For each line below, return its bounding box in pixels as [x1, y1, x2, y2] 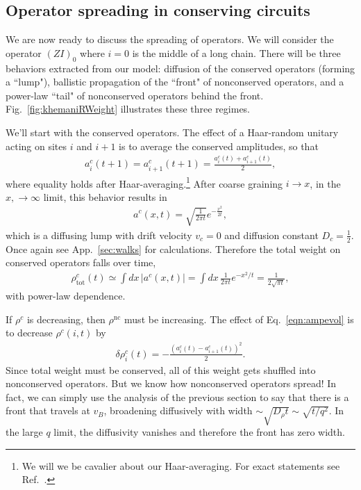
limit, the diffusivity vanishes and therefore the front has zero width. [53, 425, 345, 439]
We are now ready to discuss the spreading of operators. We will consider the [6, 32, 334, 47]
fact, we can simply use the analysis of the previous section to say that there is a [6, 389, 349, 404]
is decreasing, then [26, 311, 106, 326]
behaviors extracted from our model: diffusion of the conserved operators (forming [6, 60, 355, 75]
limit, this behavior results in [43, 189, 167, 204]
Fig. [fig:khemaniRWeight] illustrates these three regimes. [6, 101, 251, 116]
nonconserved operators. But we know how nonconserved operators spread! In [6, 376, 337, 391]
